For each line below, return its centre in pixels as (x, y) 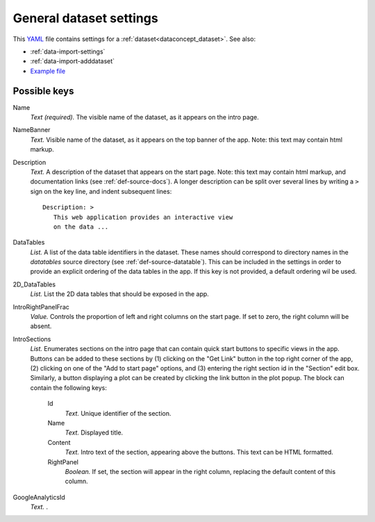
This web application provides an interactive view (143, 217)
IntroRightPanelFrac (41, 307)
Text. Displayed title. (94, 433)
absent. (41, 326)
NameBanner (32, 130)
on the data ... (81, 227)
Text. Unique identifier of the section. (118, 413)
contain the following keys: (69, 388)
